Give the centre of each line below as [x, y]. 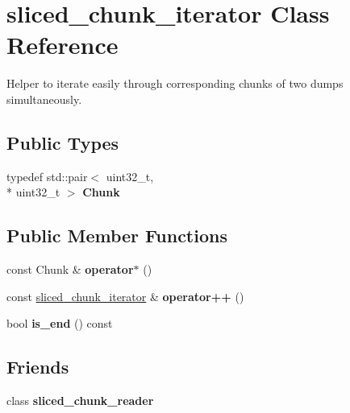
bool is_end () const [60, 323]
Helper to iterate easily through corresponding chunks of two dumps [175, 83]
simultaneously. [44, 99]
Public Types [63, 142]
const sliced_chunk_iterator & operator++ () [125, 296]
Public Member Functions [117, 235]
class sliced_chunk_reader [80, 401]
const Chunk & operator [70, 269]
